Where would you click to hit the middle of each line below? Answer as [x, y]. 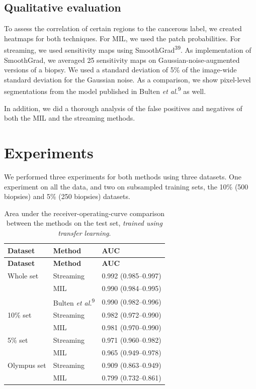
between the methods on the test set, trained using [84, 223]
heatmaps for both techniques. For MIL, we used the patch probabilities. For [122, 38]
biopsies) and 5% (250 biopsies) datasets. [67, 196]
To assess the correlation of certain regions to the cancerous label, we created [123, 28]
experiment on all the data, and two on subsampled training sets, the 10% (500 [126, 186]
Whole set [23, 276]
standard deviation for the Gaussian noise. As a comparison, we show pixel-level [127, 79]
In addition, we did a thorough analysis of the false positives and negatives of [123, 108]
